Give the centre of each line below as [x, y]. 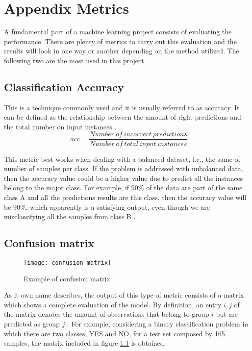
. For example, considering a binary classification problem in [158, 323]
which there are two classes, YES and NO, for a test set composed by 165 [114, 333]
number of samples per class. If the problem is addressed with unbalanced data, [124, 168]
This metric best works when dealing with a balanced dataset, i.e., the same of [122, 159]
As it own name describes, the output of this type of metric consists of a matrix [124, 295]
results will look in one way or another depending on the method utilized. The [122, 51]
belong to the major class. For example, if [67, 188]
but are [227, 314]
